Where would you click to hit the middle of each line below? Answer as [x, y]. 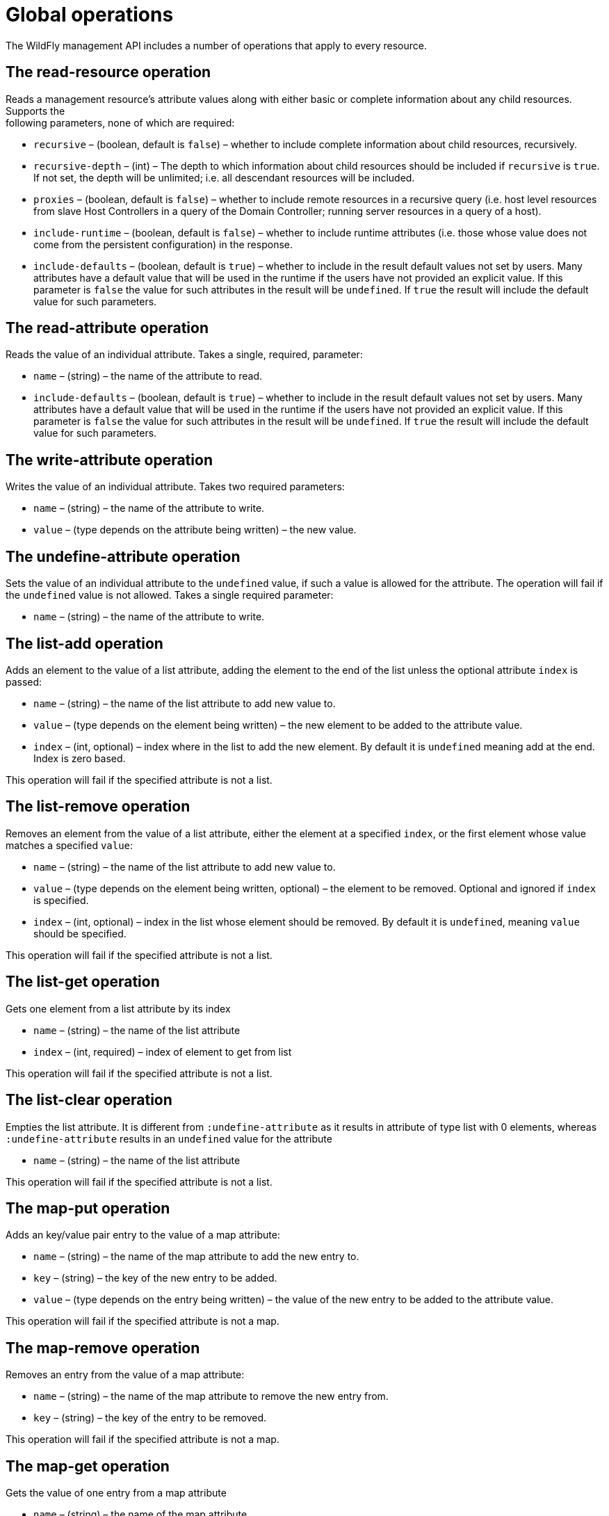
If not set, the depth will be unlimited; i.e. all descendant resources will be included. [224, 177]
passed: [24, 682]
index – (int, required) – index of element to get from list [163, 1051]
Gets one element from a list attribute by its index [118, 1008]
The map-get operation [88, 1466]
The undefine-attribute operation [123, 556]
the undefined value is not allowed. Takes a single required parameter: [170, 595]
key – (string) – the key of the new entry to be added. [155, 1278]
